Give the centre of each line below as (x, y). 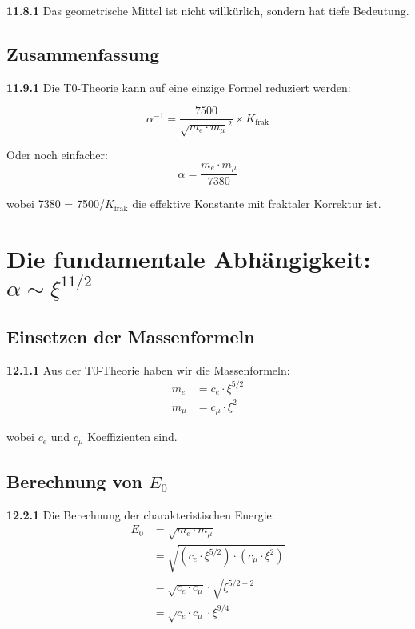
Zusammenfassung (83, 53)
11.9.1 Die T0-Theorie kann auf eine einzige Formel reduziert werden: (179, 87)
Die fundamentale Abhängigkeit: (189, 259)
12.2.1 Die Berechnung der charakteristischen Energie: (141, 514)
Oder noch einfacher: (57, 155)
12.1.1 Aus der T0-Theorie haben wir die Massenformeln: (148, 369)
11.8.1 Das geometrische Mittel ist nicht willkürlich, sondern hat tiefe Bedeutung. (208, 10)
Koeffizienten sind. (132, 437)
